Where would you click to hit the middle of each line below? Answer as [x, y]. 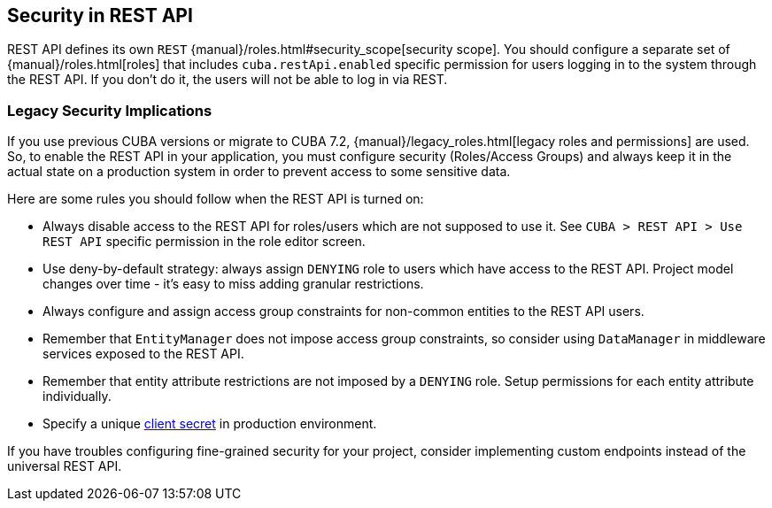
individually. [77, 396]
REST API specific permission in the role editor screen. [204, 242]
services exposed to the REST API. [143, 354]
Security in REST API [100, 15]
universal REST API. [65, 466]
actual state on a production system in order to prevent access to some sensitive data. [259, 172]
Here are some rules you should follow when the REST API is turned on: [216, 199]
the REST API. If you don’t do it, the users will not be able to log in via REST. [228, 80]
